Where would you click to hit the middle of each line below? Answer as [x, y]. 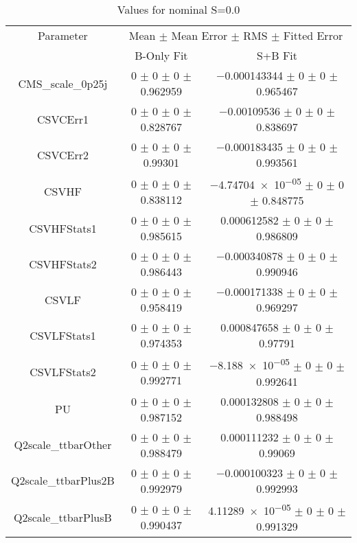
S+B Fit [277, 55]
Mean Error [199, 35]
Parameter [63, 35]
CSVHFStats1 [63, 228]
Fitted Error [313, 35]
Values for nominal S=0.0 [178, 9]
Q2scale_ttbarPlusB [63, 517]
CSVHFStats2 [63, 264]
